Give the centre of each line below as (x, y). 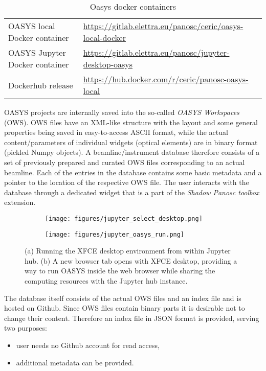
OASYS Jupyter (37, 52)
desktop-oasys (108, 64)
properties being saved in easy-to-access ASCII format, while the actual (116, 132)
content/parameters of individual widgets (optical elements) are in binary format (131, 142)
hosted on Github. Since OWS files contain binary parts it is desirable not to (125, 308)
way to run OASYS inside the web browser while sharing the (120, 271)
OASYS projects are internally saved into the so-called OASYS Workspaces (122, 112)
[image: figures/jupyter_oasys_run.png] (115, 234)
